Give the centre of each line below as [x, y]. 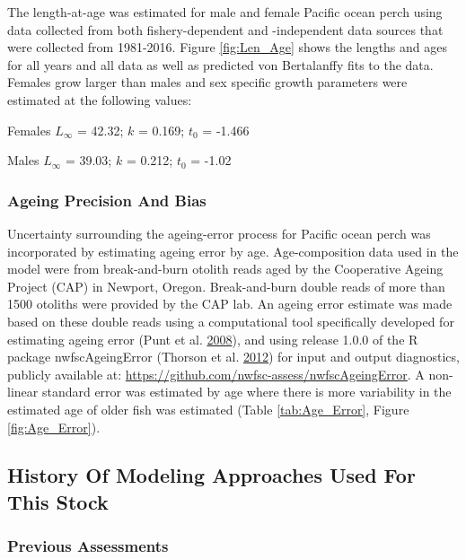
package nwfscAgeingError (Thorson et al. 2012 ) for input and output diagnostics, [233, 357]
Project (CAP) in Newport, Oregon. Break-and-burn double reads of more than [226, 286]
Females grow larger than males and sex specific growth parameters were [207, 82]
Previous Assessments [88, 546]
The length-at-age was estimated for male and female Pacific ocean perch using [225, 12]
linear [23, 392]
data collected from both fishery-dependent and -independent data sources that [225, 29]
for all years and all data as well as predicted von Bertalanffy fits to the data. [220, 64]
